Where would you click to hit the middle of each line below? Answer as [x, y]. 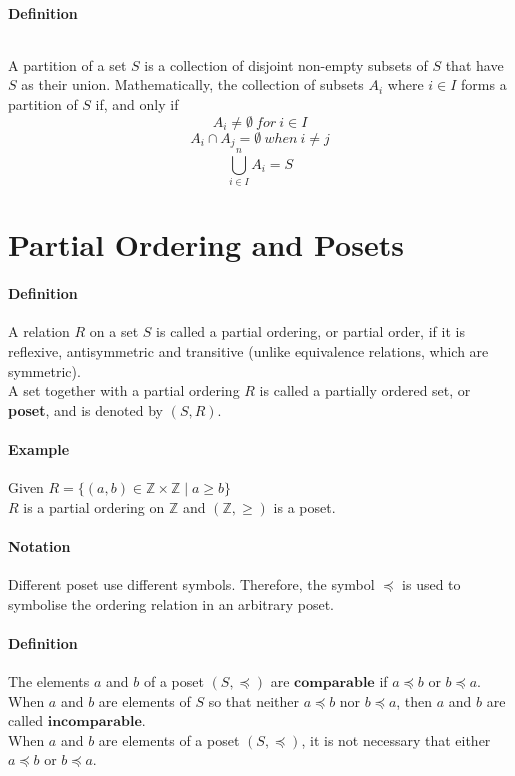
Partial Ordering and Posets [206, 244]
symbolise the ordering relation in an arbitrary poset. [171, 603]
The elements [49, 681]
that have [474, 64]
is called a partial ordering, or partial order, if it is [310, 331]
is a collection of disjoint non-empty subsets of [286, 64]
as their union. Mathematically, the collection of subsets [192, 84]
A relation [39, 331]
